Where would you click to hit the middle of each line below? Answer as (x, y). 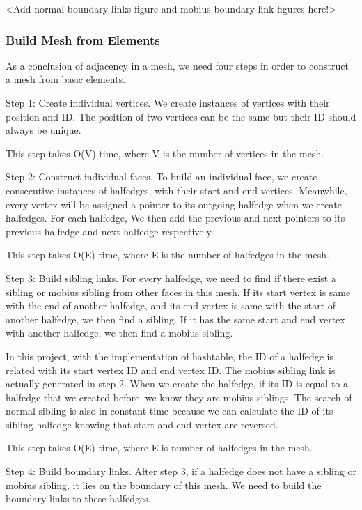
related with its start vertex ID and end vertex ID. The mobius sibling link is (171, 370)
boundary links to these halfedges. (78, 499)
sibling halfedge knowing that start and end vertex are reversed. (142, 424)
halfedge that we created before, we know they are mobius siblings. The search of (179, 397)
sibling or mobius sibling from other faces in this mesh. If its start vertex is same (178, 292)
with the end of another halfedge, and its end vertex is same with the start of (171, 306)
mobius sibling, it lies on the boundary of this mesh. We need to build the (164, 485)
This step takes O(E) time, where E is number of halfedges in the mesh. (159, 448)
